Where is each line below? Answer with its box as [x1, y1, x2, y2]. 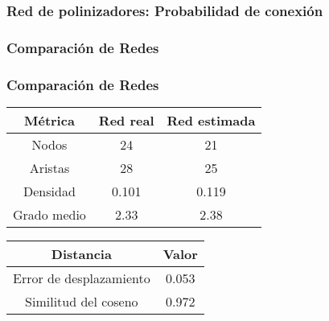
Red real [98, 110, 154, 130]
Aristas [29, 158, 70, 177]
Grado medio [13, 204, 86, 224]
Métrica [23, 110, 75, 130]
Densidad [23, 181, 76, 200]
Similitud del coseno [25, 291, 138, 311]
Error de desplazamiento [13, 268, 150, 287]
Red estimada [167, 110, 256, 130]
